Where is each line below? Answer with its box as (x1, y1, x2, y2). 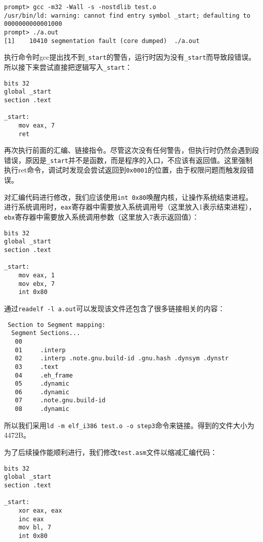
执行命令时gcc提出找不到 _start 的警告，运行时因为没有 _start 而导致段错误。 (4, 52, 256, 62)
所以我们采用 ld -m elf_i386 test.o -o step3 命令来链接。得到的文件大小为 (4, 420, 254, 430)
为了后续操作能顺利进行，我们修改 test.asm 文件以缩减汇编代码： (4, 447, 217, 457)
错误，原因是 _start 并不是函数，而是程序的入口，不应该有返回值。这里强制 (4, 154, 252, 165)
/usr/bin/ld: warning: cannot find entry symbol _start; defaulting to (4, 12, 250, 19)
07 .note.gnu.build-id (15, 397, 106, 404)
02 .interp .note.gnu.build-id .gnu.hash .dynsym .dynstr (15, 355, 229, 362)
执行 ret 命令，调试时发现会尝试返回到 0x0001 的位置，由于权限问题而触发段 (4, 164, 247, 175)
